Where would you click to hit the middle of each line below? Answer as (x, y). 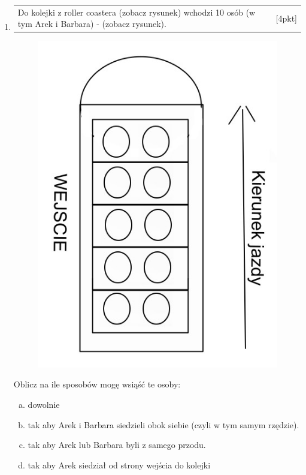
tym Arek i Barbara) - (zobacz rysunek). (92, 24)
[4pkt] (286, 18)
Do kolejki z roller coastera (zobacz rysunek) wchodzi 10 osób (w (137, 12)
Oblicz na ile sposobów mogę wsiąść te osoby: (97, 384)
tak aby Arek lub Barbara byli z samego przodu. (117, 445)
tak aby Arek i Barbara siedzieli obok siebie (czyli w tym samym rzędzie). (163, 424)
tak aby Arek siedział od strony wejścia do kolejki (119, 465)
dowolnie (44, 404)
